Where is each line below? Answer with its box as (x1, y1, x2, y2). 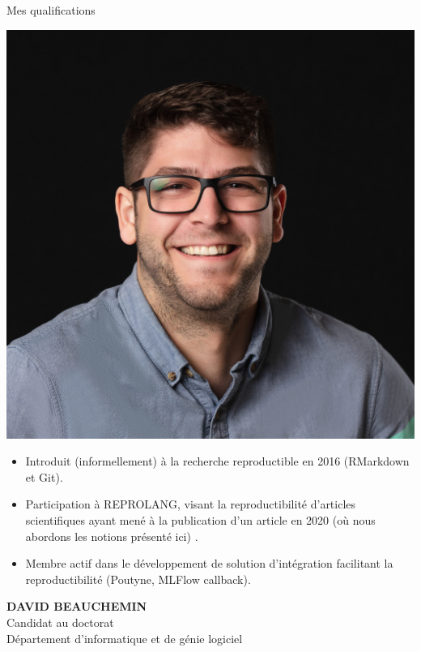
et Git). (25, 468, 63, 485)
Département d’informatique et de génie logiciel (6, 629, 243, 646)
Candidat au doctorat (6, 613, 114, 630)
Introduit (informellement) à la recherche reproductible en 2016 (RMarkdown (25, 453, 410, 470)
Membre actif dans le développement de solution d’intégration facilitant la (25, 555, 393, 572)
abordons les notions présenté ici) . (25, 527, 198, 544)
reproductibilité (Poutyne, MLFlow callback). (25, 570, 251, 587)
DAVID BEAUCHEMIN (6, 598, 147, 615)
